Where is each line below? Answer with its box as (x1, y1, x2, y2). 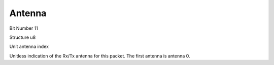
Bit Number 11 (9, 25, 38, 31)
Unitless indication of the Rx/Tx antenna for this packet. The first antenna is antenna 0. (9, 53, 190, 59)
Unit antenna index (9, 43, 49, 50)
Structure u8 (9, 34, 36, 40)
